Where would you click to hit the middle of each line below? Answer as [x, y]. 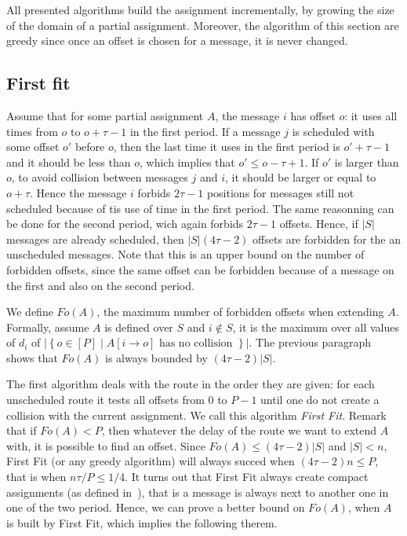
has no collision [196, 344]
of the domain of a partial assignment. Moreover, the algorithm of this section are [203, 25]
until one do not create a [320, 400]
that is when [36, 477]
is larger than [367, 162]
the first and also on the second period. [100, 285]
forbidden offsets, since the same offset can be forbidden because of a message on [200, 269]
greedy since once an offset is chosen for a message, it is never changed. [177, 40]
